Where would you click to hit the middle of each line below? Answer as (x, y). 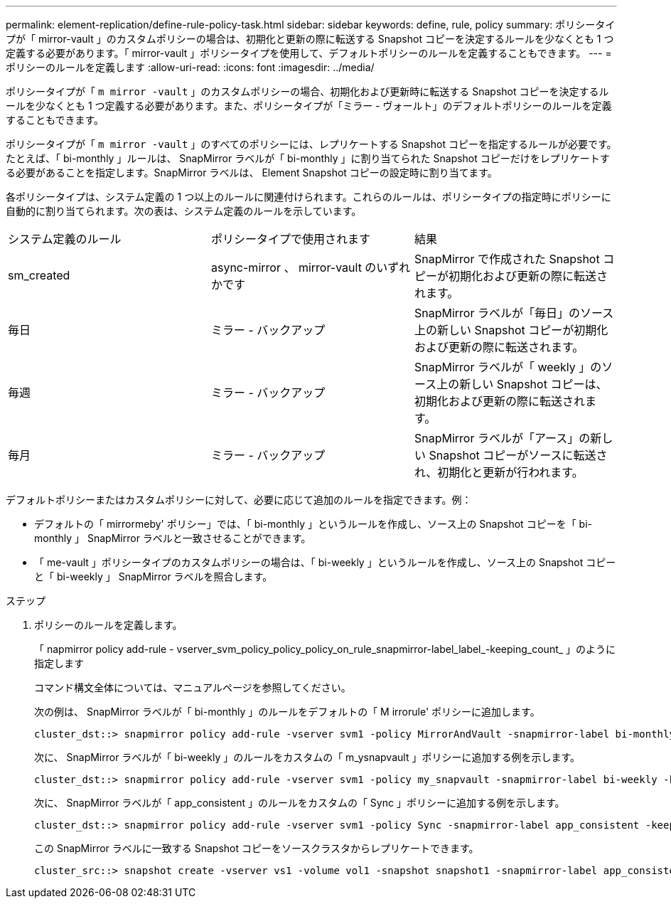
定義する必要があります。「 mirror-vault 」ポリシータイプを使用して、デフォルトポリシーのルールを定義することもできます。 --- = (309, 53)
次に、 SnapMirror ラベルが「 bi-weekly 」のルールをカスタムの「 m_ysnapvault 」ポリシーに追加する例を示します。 (307, 757)
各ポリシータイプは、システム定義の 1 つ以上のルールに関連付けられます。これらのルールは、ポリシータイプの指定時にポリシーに (308, 197)
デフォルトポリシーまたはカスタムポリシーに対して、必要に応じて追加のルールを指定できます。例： (239, 500)
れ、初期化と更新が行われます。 (499, 472)
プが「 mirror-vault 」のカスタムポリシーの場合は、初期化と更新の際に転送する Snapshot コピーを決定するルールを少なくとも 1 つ (310, 39)
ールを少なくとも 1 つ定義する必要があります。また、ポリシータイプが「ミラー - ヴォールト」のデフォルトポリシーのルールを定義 (309, 106)
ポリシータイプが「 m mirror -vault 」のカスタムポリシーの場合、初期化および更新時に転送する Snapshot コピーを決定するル (307, 91)
